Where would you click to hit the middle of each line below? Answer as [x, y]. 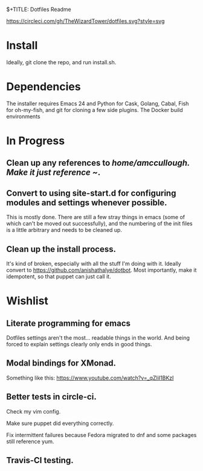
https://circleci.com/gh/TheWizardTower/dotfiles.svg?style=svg [85, 21]
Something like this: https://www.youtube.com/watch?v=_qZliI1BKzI [90, 378]
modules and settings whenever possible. [87, 203]
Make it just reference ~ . [53, 173]
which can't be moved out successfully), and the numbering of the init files [99, 223]
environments [23, 116]
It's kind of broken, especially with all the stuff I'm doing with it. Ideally [94, 264]
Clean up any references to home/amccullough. [98, 163]
